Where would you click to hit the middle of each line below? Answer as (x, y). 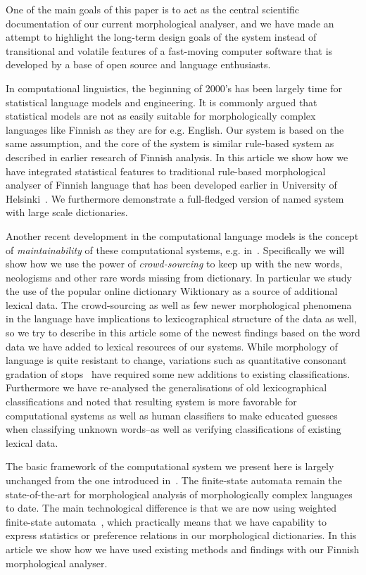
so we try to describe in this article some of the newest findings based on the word (183, 333)
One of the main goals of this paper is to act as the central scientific (152, 9)
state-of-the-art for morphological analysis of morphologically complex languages (179, 494)
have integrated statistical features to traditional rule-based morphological (166, 171)
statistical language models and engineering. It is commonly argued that (162, 102)
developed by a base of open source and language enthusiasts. (138, 64)
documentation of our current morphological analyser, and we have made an (170, 23)
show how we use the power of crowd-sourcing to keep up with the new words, (174, 264)
